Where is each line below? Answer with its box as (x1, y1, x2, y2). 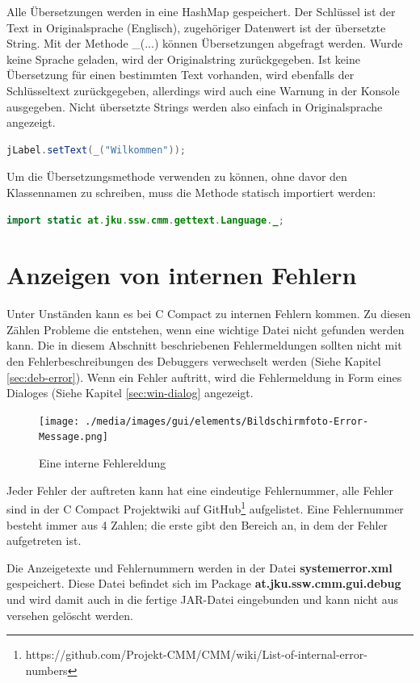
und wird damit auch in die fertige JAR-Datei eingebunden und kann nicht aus (6, 590, 398, 607)
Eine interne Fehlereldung (39, 455, 166, 471)
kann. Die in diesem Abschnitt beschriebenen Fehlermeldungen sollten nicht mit (6, 337, 402, 354)
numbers (25, 661, 68, 678)
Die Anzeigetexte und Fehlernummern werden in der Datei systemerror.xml (6, 559, 393, 576)
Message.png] (39, 431, 108, 443)
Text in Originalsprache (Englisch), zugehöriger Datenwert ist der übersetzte (6, 19, 386, 36)
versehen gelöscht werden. (6, 606, 133, 623)
